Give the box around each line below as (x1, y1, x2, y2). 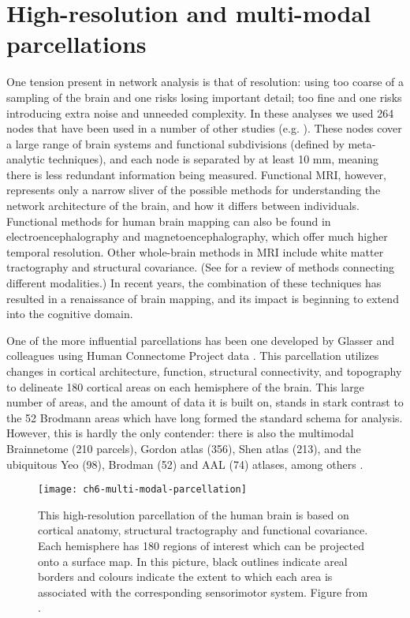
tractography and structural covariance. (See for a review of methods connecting (6, 259, 394, 275)
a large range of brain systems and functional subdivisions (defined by (6, 135, 345, 152)
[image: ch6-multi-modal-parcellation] (38, 484, 247, 496)
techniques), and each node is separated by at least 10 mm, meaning (48, 151, 379, 167)
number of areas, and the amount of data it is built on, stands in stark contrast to (6, 394, 404, 410)
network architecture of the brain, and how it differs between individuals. (6, 197, 360, 214)
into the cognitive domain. (6, 305, 133, 322)
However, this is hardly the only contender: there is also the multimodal (6, 425, 354, 441)
